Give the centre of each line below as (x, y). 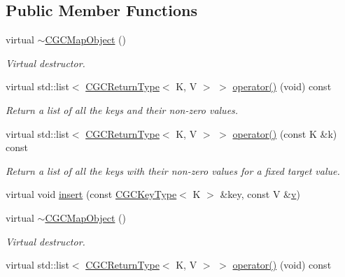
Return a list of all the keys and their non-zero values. (122, 109)
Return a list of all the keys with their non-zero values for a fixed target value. (173, 170)
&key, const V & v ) (260, 194)
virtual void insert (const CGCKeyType (91, 194)
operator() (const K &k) (285, 133)
